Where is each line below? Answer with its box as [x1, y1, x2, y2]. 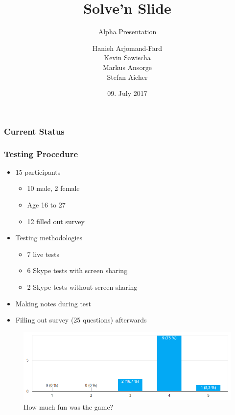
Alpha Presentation [98, 26, 157, 37]
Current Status [4, 125, 65, 137]
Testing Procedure [4, 147, 78, 160]
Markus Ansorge [102, 62, 152, 72]
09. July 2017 [107, 88, 147, 98]
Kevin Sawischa [104, 52, 151, 63]
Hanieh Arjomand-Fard [92, 43, 163, 53]
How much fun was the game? [23, 401, 114, 412]
